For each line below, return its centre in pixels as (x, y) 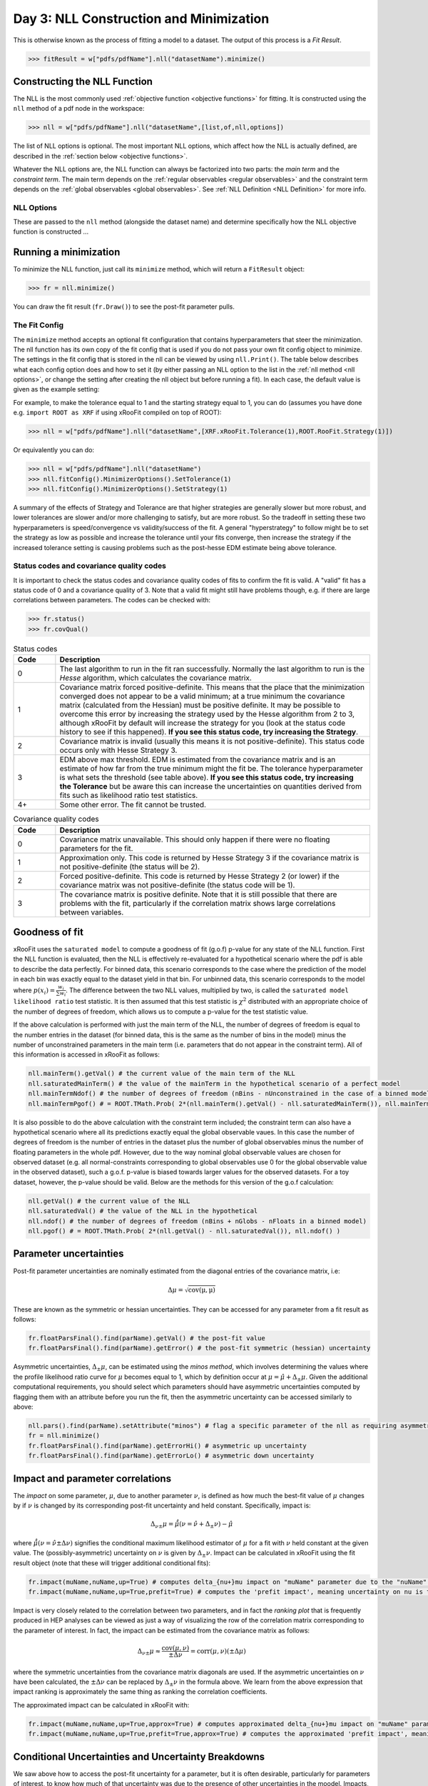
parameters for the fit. (96, 848)
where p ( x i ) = (34, 991)
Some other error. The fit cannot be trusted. (133, 805)
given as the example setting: (56, 389)
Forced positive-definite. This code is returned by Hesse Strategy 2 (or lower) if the (199, 876)
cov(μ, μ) (202, 1290)
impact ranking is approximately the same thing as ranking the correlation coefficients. (140, 1692)
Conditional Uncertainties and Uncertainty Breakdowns (139, 1756)
